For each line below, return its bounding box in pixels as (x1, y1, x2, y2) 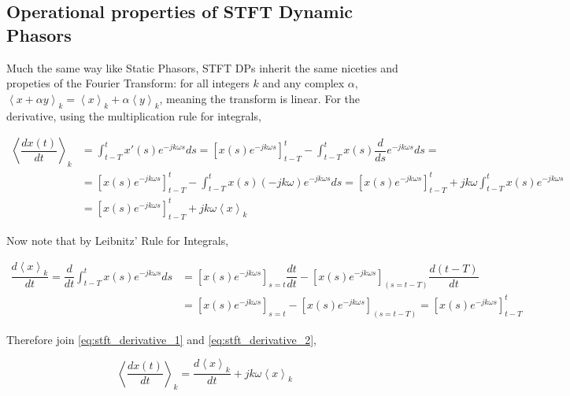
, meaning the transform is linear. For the (159, 90, 360, 106)
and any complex (262, 75, 345, 91)
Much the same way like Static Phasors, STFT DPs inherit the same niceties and (6, 59, 398, 76)
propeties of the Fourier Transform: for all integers (6, 75, 250, 91)
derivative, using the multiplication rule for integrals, (6, 107, 261, 124)
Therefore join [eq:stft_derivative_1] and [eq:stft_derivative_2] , (6, 331, 316, 347)
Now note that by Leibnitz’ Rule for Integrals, (6, 231, 229, 248)
